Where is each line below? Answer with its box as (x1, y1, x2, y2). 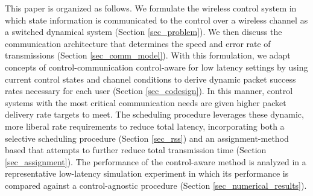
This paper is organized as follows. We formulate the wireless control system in (5, 2, 297, 14)
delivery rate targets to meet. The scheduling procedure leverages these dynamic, (5, 108, 304, 121)
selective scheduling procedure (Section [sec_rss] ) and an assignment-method (5, 131, 289, 144)
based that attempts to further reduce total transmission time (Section (5, 144, 267, 156)
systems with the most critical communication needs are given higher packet (5, 96, 286, 109)
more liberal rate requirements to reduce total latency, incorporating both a (5, 119, 285, 132)
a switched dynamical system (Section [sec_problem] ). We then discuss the (5, 25, 282, 38)
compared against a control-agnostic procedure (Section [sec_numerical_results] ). (5, 179, 307, 191)
